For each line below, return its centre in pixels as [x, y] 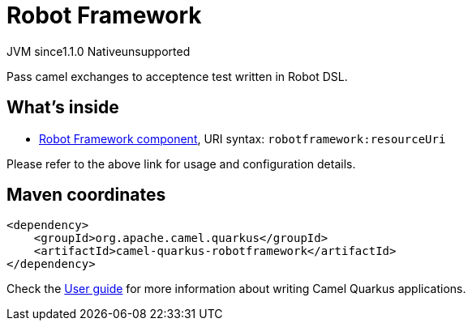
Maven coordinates [86, 195]
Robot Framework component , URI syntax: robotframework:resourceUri [242, 138]
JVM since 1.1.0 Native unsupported [99, 51]
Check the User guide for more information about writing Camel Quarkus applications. [236, 289]
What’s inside [63, 108]
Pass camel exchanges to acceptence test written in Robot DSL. [177, 76]
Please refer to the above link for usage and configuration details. [181, 163]
